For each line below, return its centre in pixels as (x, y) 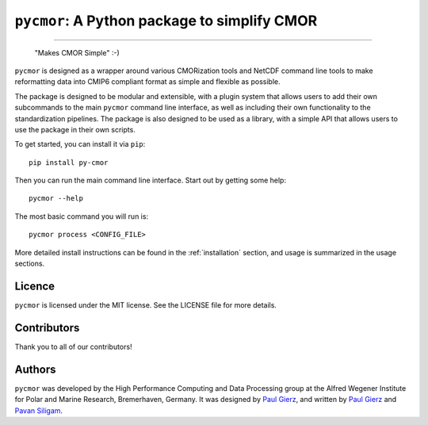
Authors (35, 369)
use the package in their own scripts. (75, 129)
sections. (30, 264)
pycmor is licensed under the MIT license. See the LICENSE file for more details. (146, 304)
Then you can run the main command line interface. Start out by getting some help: (151, 180)
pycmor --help (56, 199)
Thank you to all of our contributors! (73, 347)
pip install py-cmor (69, 162)
